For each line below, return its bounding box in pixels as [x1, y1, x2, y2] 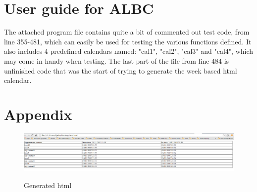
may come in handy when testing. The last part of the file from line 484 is [4, 55, 229, 66]
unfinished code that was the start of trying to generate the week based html [4, 65, 237, 76]
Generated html [24, 180, 72, 190]
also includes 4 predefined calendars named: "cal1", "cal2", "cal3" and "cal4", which [4, 46, 254, 56]
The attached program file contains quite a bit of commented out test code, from [4, 27, 250, 37]
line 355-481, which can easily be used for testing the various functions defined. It [4, 36, 252, 46]
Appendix [4, 104, 72, 124]
